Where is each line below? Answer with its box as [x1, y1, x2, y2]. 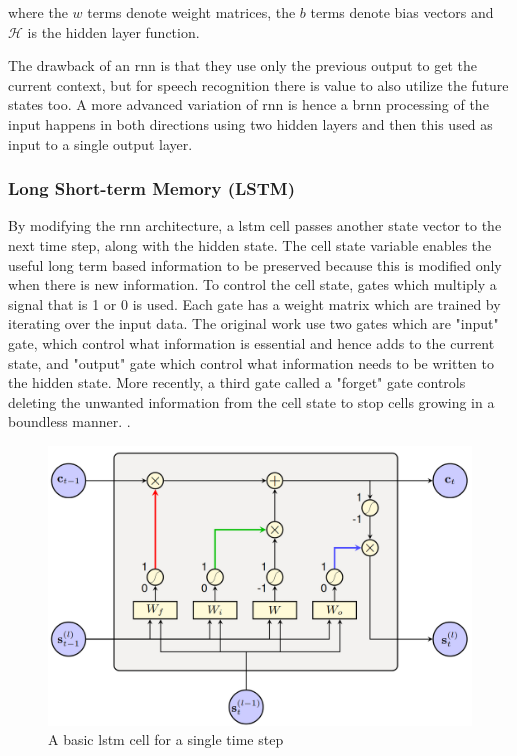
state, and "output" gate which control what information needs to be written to [8, 352, 494, 373]
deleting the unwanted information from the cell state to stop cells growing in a [8, 391, 495, 412]
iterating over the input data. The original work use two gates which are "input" [8, 313, 499, 334]
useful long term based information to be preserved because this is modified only [8, 254, 502, 275]
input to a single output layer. [8, 133, 193, 154]
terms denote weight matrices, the [87, 2, 296, 22]
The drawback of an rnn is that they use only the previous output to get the [8, 55, 477, 76]
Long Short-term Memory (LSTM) [8, 176, 295, 201]
